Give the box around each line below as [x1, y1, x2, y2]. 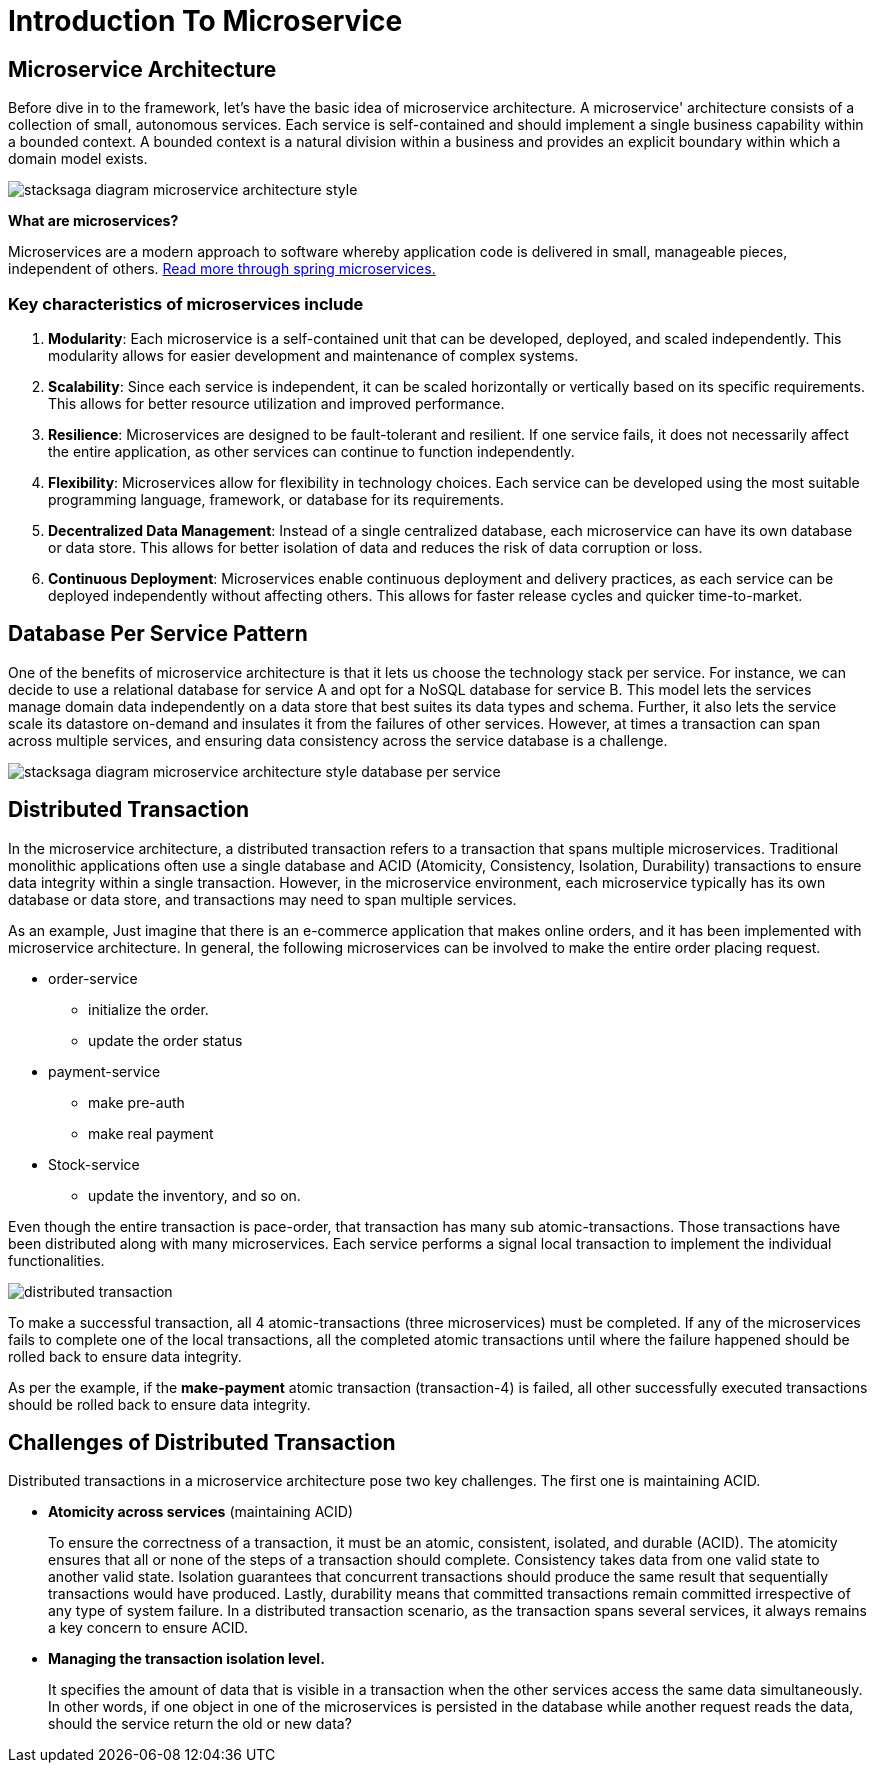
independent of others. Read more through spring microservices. [8, 260, 436, 278]
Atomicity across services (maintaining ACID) [48, 1503, 354, 1521]
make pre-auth [88, 1093, 185, 1111]
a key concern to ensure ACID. [48, 1619, 249, 1637]
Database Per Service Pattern [8, 621, 308, 647]
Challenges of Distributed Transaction [8, 1430, 396, 1456]
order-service [48, 969, 138, 987]
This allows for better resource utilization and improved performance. [48, 394, 505, 412]
